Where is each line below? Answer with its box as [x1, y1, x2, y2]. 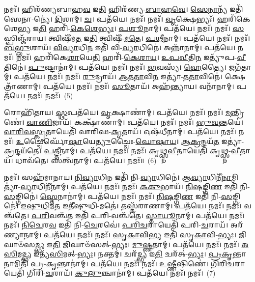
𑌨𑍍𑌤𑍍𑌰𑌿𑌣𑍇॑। [230, 107, 245, 117]
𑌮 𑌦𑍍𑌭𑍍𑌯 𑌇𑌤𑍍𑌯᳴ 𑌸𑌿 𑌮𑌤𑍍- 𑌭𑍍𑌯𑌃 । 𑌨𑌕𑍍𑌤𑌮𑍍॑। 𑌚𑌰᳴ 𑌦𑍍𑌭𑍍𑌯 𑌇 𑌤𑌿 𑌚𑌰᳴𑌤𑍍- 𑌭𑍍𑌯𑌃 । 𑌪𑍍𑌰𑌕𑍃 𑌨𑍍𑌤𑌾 [17, 249, 246, 259]
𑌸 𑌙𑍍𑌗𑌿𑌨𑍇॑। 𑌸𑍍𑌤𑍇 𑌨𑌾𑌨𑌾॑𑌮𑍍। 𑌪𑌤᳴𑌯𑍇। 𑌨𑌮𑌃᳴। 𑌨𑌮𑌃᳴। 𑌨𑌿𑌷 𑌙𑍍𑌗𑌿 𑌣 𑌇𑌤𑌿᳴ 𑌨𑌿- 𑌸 [4, 191, 232, 201]
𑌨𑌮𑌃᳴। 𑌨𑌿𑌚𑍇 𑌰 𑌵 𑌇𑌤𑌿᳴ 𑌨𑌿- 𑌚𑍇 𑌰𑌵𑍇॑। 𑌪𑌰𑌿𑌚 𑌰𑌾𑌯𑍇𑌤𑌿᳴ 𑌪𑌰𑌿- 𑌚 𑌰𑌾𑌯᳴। [4, 220, 228, 230]
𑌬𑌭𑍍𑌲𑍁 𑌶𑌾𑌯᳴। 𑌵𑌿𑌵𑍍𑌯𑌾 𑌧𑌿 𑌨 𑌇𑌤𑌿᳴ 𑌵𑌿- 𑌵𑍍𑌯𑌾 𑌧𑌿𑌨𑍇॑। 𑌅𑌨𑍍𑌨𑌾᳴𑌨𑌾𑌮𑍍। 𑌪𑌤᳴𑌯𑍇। [4, 42, 236, 53]
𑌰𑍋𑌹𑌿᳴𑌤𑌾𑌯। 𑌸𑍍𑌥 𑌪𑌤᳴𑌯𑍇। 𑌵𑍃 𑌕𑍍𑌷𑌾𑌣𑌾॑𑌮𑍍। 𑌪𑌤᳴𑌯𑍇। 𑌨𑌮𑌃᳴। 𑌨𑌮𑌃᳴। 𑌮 [4, 107, 230, 117]
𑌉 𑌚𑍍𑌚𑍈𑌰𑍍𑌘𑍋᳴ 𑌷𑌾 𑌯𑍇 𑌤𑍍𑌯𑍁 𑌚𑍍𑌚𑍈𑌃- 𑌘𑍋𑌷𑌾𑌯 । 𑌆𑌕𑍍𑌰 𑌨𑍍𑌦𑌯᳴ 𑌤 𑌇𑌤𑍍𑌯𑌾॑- [16, 136, 244, 146]
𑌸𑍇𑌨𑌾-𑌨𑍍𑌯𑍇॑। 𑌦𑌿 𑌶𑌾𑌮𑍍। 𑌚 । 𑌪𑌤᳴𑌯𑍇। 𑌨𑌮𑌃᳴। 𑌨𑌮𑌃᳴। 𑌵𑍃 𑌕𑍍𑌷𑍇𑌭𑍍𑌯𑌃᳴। [4, 13, 215, 24]
